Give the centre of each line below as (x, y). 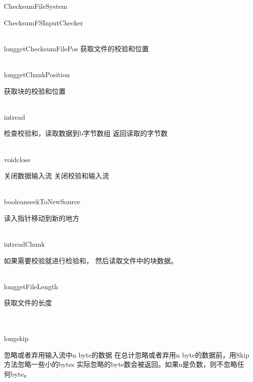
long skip (16, 338)
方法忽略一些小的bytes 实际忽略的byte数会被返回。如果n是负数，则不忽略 (121, 364)
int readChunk (24, 244)
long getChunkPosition (37, 74)
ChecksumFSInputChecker (44, 22)
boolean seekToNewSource (42, 202)
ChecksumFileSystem (36, 6)
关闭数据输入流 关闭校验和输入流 (57, 176)
